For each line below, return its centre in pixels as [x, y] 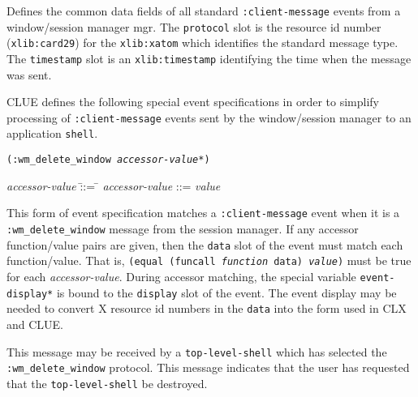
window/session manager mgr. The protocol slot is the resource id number [194, 26]
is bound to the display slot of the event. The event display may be [226, 292]
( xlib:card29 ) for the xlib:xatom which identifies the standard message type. [203, 43]
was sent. [29, 74]
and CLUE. [35, 324]
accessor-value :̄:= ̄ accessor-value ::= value [114, 185]
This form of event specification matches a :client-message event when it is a [203, 213]
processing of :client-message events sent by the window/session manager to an [209, 117]
